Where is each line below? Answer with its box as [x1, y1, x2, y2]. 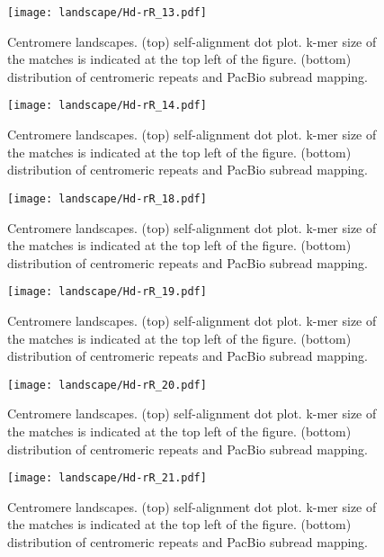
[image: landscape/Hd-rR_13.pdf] [7, 6, 207, 19]
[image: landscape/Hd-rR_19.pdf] [7, 285, 207, 299]
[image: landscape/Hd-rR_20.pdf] [7, 378, 207, 391]
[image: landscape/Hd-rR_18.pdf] [7, 192, 207, 205]
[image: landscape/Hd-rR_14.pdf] [7, 99, 207, 112]
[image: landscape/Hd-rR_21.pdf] [7, 472, 207, 485]
